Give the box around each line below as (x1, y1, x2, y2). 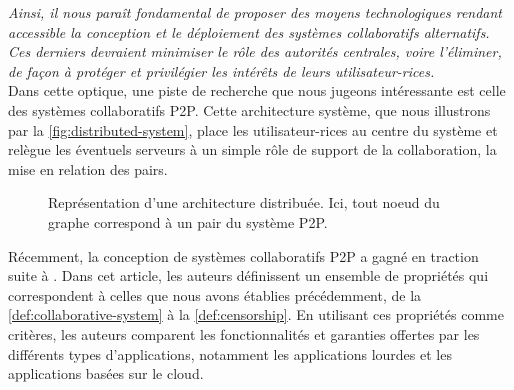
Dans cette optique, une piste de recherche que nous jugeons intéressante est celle (8, 80, 506, 101)
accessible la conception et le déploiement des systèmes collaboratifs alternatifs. (8, 21, 490, 42)
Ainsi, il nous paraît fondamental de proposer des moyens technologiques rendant (8, 2, 503, 22)
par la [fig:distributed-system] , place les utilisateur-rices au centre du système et (8, 119, 498, 140)
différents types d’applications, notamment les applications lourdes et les (8, 343, 452, 364)
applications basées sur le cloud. (8, 363, 204, 384)
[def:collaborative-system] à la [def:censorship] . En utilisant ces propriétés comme (8, 304, 504, 325)
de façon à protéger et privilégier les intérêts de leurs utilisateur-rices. (8, 60, 435, 81)
